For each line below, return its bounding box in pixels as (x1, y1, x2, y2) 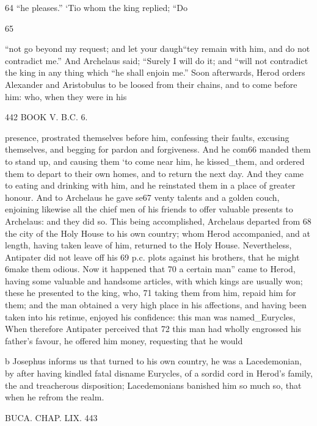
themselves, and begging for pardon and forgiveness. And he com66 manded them (5, 143, 311, 156)
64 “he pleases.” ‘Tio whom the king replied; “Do (5, 1, 188, 13)
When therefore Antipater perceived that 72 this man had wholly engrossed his (5, 322, 302, 335)
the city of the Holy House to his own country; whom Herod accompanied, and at (5, 226, 310, 239)
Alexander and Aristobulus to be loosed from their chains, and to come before (5, 78, 297, 90)
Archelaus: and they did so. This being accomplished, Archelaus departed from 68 (5, 214, 312, 227)
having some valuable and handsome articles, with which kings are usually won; (5, 274, 303, 287)
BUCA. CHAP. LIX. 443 (5, 411, 98, 424)
